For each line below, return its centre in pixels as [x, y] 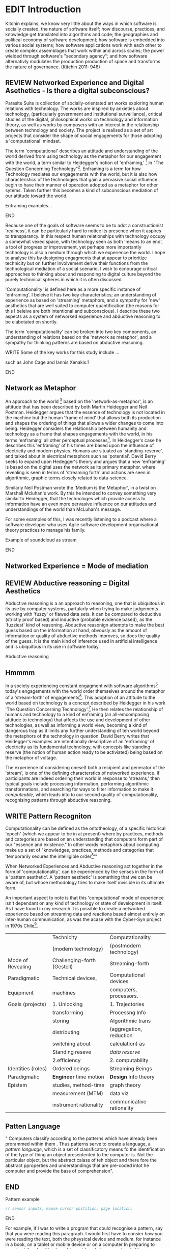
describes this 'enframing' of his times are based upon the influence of [80, 445]
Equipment [21, 993]
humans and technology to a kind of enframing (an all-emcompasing [77, 715]
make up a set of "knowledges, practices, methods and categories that [80, 850]
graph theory [125, 1085]
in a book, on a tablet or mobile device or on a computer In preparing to [80, 1244]
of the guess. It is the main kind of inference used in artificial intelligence [81, 641]
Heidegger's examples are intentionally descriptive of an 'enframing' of [80, 742]
